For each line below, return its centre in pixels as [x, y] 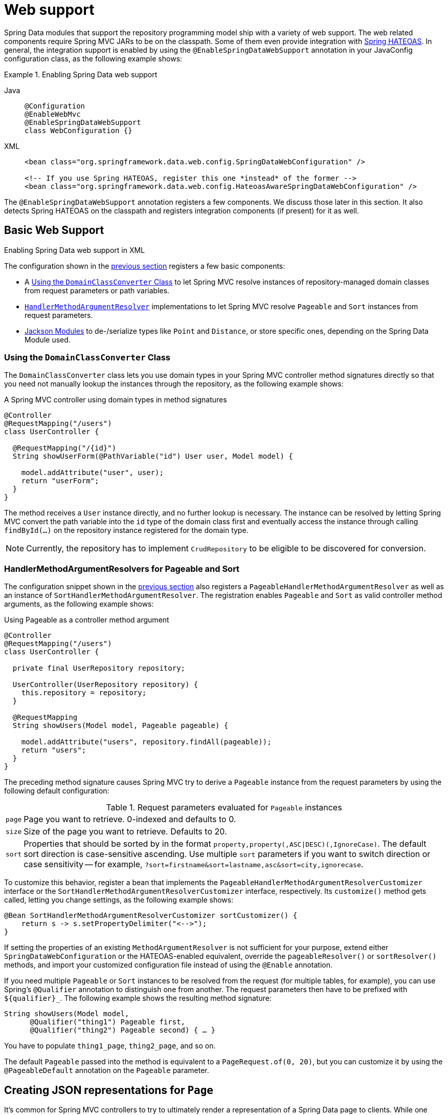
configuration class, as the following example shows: [93, 58]
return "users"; [54, 750]
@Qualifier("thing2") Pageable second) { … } [123, 1030]
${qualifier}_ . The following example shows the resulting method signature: [138, 998]
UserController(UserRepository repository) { [105, 685]
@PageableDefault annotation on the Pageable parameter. [107, 1070]
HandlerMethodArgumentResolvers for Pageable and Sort [122, 569]
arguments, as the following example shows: [79, 604]
